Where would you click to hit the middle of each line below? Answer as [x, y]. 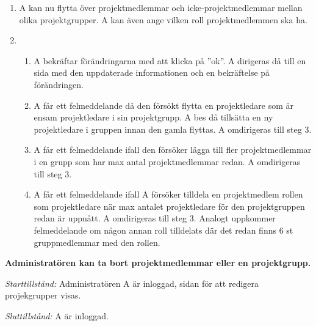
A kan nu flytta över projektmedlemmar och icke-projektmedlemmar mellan [161, 7]
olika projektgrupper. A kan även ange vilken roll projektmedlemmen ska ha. [163, 19]
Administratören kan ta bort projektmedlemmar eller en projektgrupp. [158, 263]
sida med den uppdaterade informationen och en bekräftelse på [152, 72]
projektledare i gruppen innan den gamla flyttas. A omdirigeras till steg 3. [173, 129]
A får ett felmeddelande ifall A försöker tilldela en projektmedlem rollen [168, 194]
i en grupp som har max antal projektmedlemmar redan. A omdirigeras [167, 161]
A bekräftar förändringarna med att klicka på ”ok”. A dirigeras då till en [170, 60]
